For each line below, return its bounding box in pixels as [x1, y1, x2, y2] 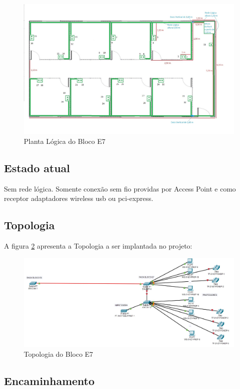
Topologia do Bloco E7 [24, 348, 93, 359]
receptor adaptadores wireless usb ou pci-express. [4, 193, 153, 203]
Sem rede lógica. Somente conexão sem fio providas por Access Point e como [4, 183, 236, 194]
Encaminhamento [4, 373, 95, 388]
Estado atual [4, 160, 70, 175]
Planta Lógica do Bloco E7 [24, 135, 106, 146]
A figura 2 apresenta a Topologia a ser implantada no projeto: [4, 241, 192, 251]
